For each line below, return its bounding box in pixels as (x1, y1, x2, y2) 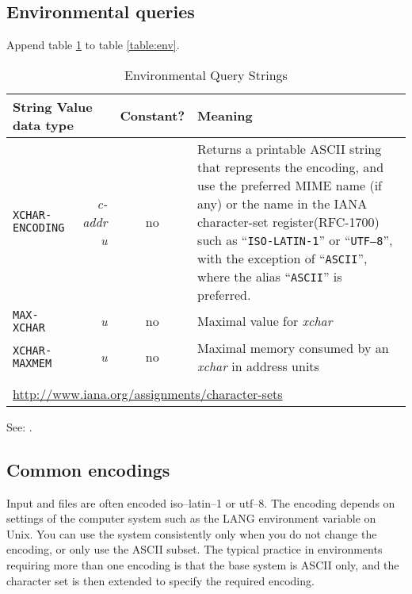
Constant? (120, 106, 185, 125)
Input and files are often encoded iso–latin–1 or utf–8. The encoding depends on (6, 494, 395, 511)
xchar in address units (197, 356, 319, 375)
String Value (13, 97, 93, 116)
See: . (6, 418, 32, 435)
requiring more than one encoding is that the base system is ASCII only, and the (6, 556, 399, 573)
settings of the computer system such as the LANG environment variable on (6, 510, 376, 527)
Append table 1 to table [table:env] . (6, 36, 180, 53)
